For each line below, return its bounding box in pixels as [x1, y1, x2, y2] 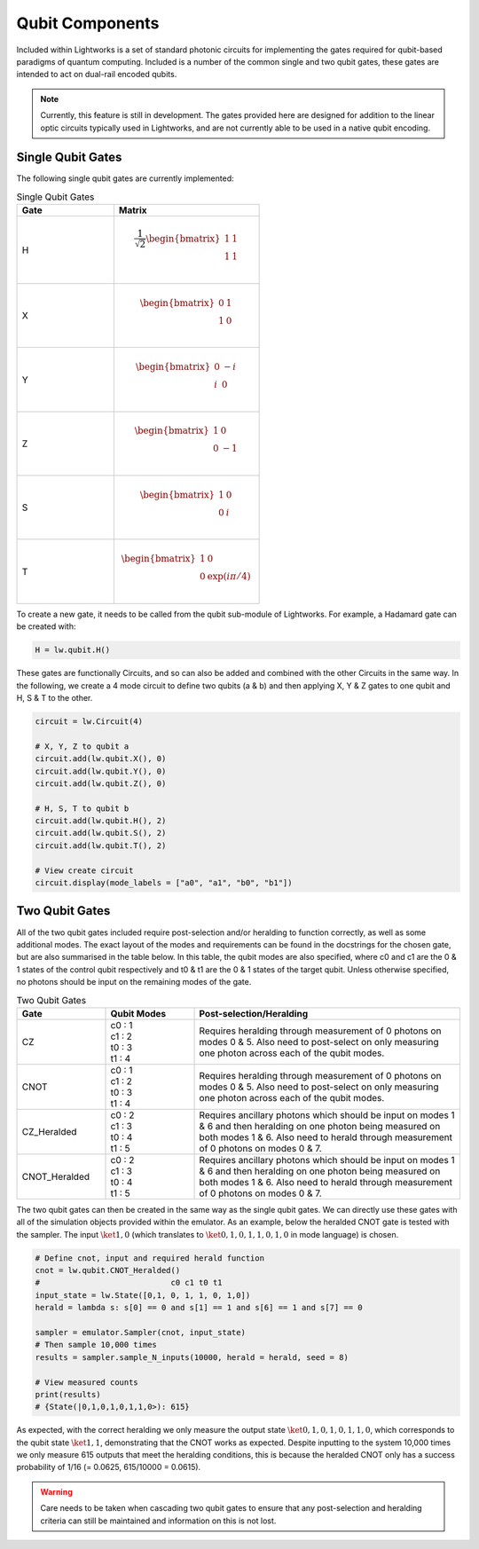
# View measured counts [35, 1377, 139, 1388]
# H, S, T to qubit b [35, 803, 130, 814]
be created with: [16, 621, 76, 632]
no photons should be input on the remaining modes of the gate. [16, 977, 252, 987]
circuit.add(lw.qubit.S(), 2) [35, 828, 167, 838]
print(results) [35, 1389, 101, 1399]
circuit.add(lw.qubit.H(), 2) [35, 816, 167, 826]
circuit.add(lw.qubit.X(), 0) [35, 754, 167, 764]
